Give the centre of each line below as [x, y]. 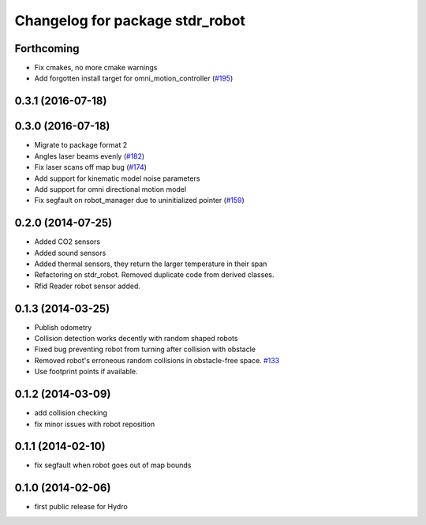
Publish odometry [63, 327]
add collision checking [71, 413]
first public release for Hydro [81, 507]
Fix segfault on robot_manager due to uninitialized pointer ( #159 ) [139, 201]
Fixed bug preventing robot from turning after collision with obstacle [145, 349]
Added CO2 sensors [67, 242]
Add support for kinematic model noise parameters [117, 178]
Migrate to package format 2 [81, 145]
